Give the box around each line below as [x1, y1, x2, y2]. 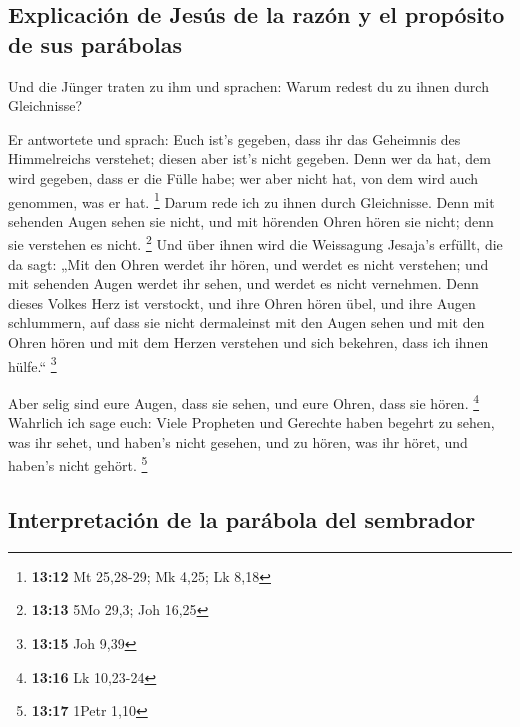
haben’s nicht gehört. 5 [8, 452, 148, 475]
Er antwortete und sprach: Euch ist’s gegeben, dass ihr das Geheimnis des [8, 128, 461, 149]
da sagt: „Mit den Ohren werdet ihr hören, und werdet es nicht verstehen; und [8, 253, 489, 274]
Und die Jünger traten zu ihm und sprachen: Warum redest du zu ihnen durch [8, 75, 489, 96]
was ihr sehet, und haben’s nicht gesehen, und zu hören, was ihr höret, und [8, 431, 468, 452]
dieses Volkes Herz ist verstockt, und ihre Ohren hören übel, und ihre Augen [8, 292, 476, 313]
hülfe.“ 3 [8, 352, 57, 376]
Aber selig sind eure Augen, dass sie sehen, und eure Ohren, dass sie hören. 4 [8, 389, 480, 413]
